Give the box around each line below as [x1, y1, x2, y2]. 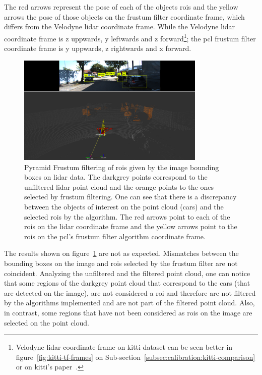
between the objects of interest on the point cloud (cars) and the [24, 201, 224, 211]
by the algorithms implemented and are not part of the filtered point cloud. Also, [4, 297, 255, 308]
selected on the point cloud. [4, 317, 89, 328]
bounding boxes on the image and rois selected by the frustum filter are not [4, 257, 238, 268]
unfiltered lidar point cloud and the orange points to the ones [24, 181, 214, 192]
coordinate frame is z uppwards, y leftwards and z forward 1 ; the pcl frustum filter [4, 31, 256, 43]
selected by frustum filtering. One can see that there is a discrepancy [24, 191, 237, 202]
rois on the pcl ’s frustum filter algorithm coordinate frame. [24, 231, 206, 241]
